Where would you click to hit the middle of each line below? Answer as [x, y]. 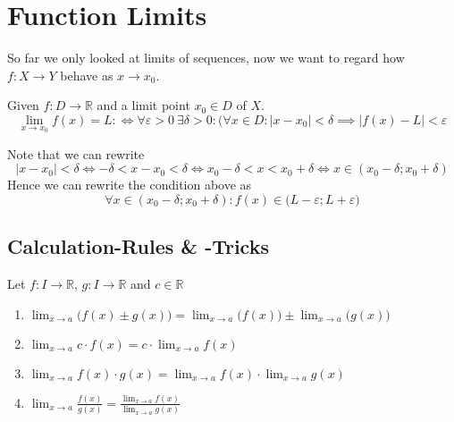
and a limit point [143, 105]
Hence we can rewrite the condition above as [130, 185]
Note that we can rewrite [76, 153]
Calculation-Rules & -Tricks [138, 246]
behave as [87, 75]
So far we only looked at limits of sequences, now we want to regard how [206, 58]
